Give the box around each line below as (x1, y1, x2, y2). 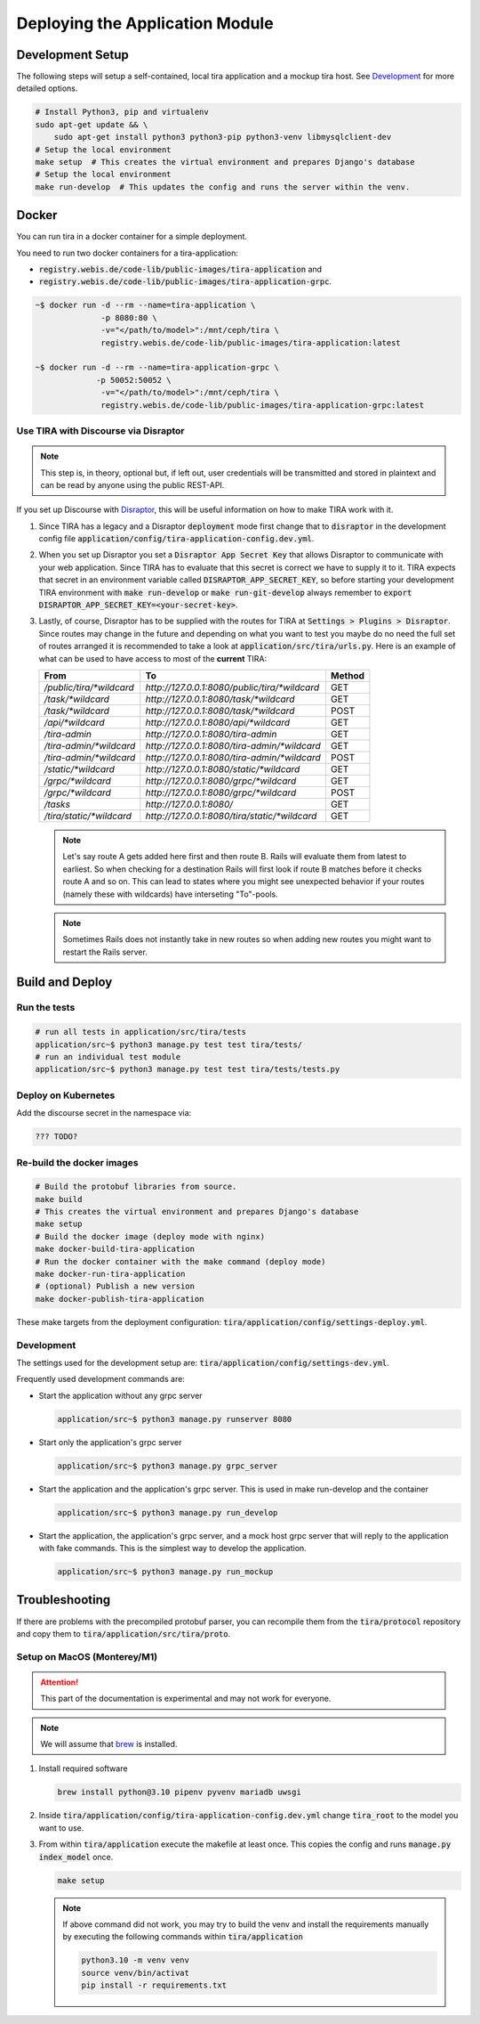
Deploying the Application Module (16, 13, 275, 33)
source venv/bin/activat (81, 1968, 190, 1978)
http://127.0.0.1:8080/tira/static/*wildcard (145, 809, 317, 822)
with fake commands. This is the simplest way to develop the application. (38, 1543, 307, 1554)
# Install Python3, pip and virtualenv (35, 107, 209, 118)
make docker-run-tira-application (35, 1269, 186, 1280)
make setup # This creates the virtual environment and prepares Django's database (35, 157, 415, 167)
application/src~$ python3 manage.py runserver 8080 (57, 1414, 292, 1424)
